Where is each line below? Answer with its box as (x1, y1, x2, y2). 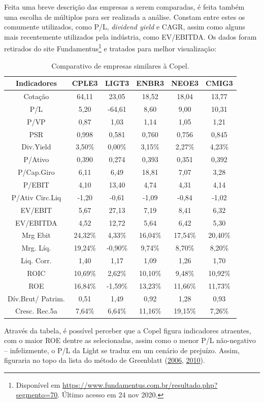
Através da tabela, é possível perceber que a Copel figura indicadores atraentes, (4, 325, 251, 335)
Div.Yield (21, 141, 51, 152)
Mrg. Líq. (21, 242, 51, 253)
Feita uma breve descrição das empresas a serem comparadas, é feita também (4, 2, 245, 12)
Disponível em (16, 379, 60, 390)
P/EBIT (23, 179, 49, 190)
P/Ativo (23, 154, 49, 165)
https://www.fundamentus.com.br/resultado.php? (62, 379, 218, 390)
